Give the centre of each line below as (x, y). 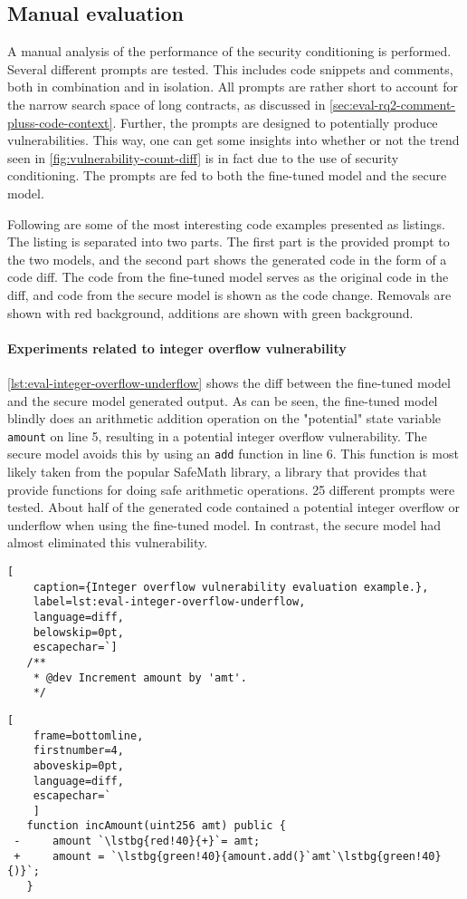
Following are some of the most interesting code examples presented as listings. (226, 223)
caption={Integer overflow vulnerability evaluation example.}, (231, 587)
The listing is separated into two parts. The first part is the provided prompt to (229, 242)
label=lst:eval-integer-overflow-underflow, (169, 602)
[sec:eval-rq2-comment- (393, 104)
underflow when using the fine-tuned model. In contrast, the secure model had (224, 524)
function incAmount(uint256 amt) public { (156, 826)
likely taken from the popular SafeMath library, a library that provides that (218, 471)
